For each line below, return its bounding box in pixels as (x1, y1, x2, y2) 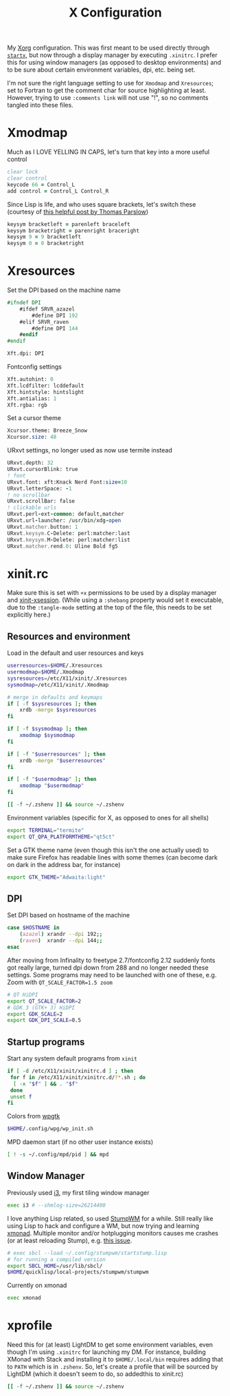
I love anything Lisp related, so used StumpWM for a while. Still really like (7, 1214, 214, 1222)
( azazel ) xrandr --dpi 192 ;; (19, 931, 103, 938)
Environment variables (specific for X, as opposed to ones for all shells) (7, 813, 209, 822)
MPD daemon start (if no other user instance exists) (7, 1138, 154, 1146)
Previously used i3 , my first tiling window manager (7, 1188, 150, 1196)
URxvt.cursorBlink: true (7, 466, 78, 473)
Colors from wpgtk (7, 1112, 60, 1121)
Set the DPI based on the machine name (7, 286, 122, 294)
